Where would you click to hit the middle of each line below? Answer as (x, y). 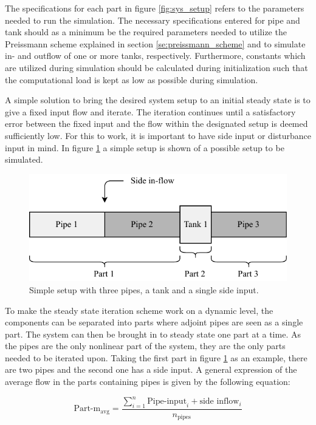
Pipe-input (167, 402)
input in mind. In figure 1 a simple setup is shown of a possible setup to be (145, 147)
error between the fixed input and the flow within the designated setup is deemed (156, 124)
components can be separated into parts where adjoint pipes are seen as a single (154, 322)
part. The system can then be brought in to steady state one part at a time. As (153, 334)
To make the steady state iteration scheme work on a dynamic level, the (139, 310)
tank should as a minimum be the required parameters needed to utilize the (146, 32)
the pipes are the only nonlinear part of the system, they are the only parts (145, 346)
